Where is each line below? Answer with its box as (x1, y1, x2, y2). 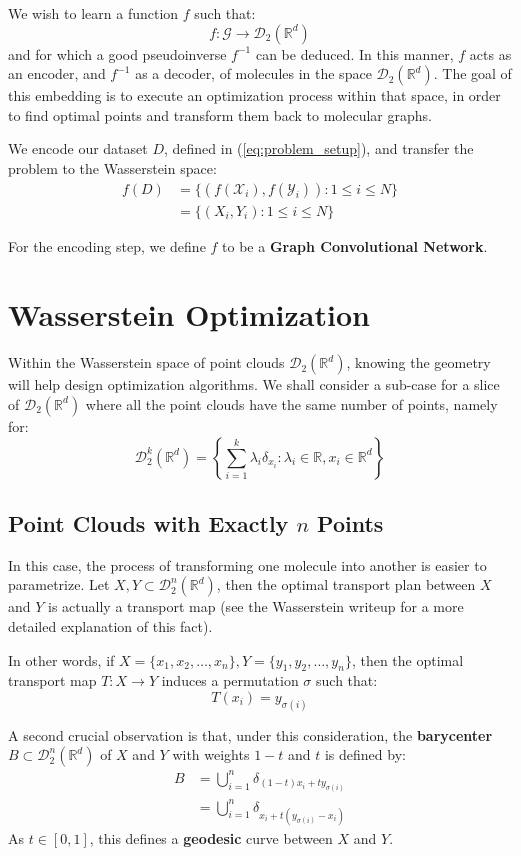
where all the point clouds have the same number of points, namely (85, 393, 498, 414)
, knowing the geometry (346, 352, 491, 373)
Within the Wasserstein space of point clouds (8, 352, 285, 373)
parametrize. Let (8, 574, 110, 595)
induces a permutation (161, 670, 299, 691)
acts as (469, 43, 512, 64)
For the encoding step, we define (8, 235, 206, 256)
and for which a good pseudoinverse (8, 43, 227, 64)
